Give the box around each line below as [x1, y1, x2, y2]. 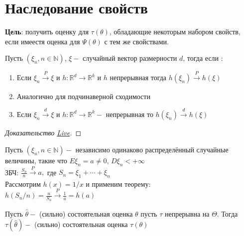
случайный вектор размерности [83, 53, 177, 63]
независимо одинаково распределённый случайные [75, 144, 229, 154]
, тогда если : [183, 53, 223, 63]
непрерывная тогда [110, 72, 167, 83]
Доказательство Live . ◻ [5, 127, 82, 138]
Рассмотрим [5, 178, 41, 189]
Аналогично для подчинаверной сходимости [16, 91, 150, 101]
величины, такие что [5, 155, 67, 165]
